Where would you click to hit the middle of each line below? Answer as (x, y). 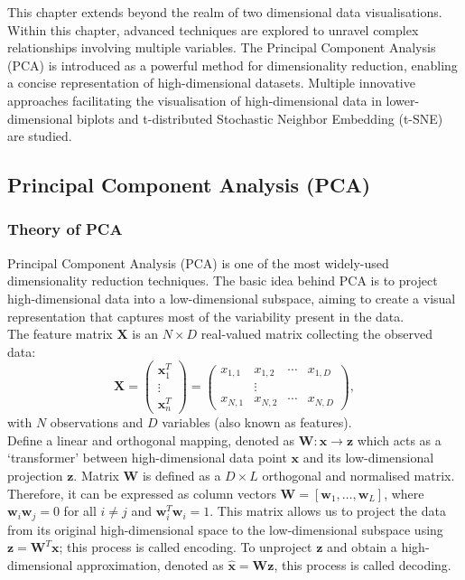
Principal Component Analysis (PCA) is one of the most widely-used (198, 262)
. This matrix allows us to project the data (328, 511)
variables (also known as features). (257, 422)
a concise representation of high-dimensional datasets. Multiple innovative (211, 83)
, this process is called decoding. (363, 564)
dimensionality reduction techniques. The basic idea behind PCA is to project (223, 281)
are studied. (40, 136)
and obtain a (362, 547)
